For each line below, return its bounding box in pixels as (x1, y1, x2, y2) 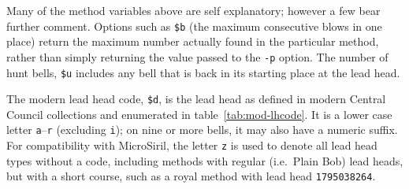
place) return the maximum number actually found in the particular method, (6, 33, 379, 50)
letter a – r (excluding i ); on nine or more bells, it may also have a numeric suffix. (6, 121, 398, 138)
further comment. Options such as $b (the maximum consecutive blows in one (6, 17, 382, 34)
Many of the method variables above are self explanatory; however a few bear (6, 2, 381, 18)
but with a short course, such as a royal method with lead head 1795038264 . (6, 168, 376, 184)
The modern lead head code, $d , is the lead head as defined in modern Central (6, 91, 386, 107)
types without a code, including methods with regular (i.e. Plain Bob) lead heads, (6, 152, 403, 169)
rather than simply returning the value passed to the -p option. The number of (6, 48, 389, 65)
